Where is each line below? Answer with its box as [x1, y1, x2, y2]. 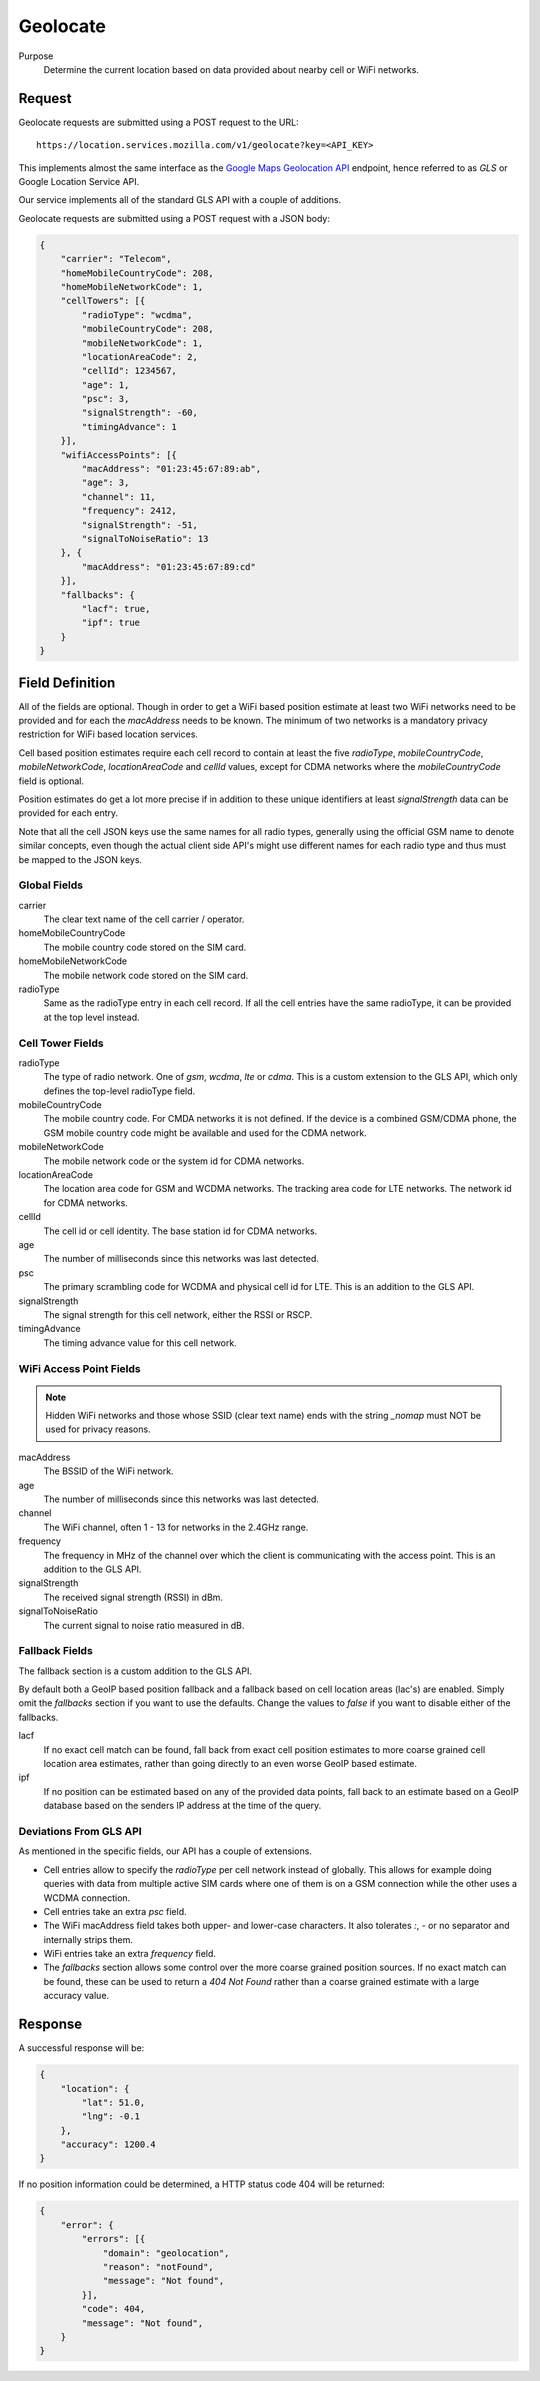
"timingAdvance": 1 [81, 421, 177, 432]
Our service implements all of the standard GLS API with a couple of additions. [18, 194, 342, 206]
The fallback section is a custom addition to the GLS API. [18, 1665, 252, 1677]
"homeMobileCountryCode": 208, [60, 267, 214, 279]
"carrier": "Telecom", [60, 253, 172, 265]
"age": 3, [81, 477, 130, 489]
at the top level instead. [43, 1011, 140, 1023]
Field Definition [18, 674, 116, 691]
